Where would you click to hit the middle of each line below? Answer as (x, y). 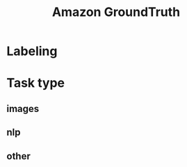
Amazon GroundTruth (116, 12)
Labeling (32, 51)
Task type (36, 83)
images (23, 109)
